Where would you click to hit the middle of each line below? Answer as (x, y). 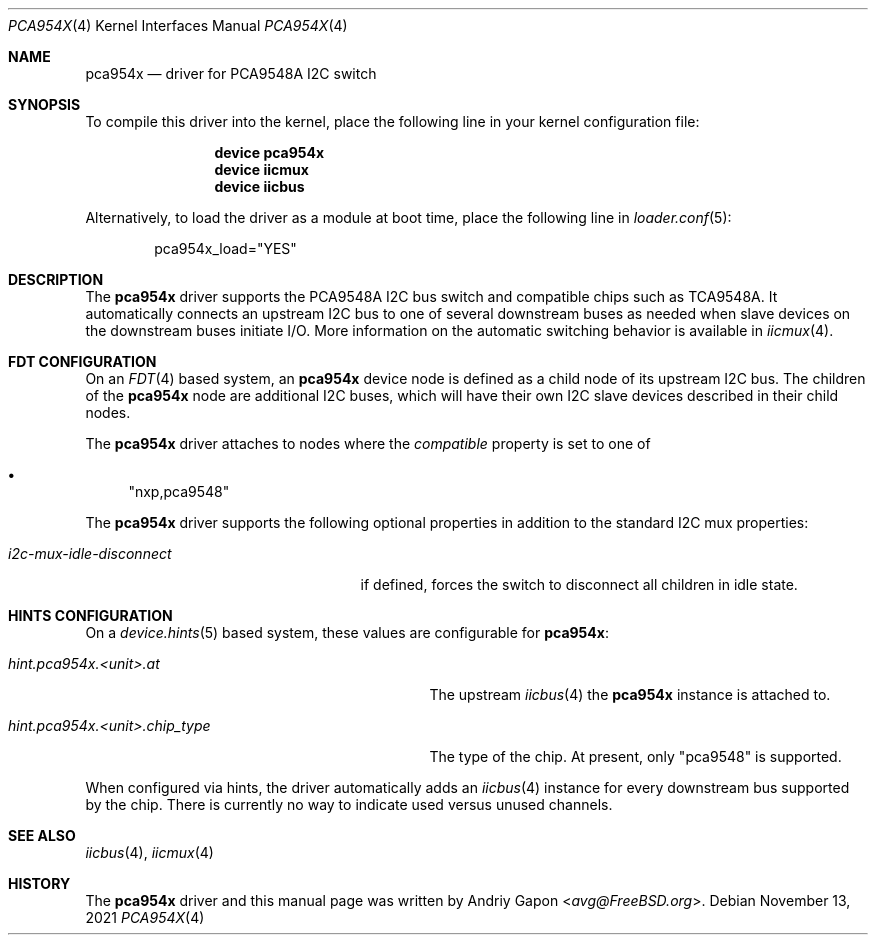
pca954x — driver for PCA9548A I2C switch (231, 73)
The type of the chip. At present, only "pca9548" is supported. (635, 756)
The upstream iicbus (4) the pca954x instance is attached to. (630, 694)
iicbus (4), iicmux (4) (149, 852)
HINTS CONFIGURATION (90, 615)
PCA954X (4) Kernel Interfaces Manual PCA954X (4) (178, 25)
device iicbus (259, 186)
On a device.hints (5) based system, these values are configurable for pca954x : (347, 632)
